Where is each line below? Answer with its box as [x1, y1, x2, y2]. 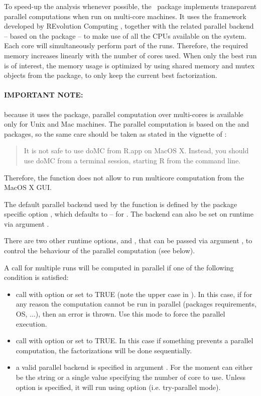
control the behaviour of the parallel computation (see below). [4, 245, 195, 256]
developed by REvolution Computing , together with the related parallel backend [4, 21, 254, 31]
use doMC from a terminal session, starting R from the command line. [24, 155, 241, 165]
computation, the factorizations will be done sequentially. [16, 345, 192, 355]
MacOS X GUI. [4, 182, 52, 192]
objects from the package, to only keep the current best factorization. [4, 70, 217, 80]
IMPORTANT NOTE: [4, 89, 83, 100]
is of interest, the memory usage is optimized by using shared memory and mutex [4, 60, 255, 70]
